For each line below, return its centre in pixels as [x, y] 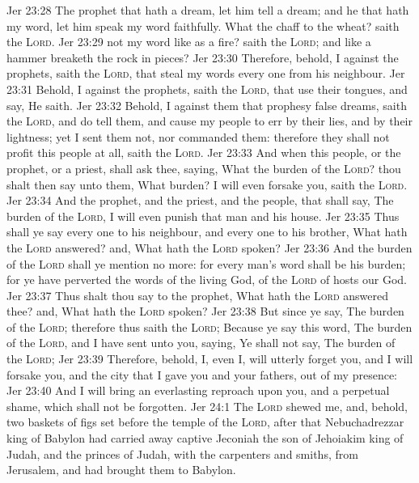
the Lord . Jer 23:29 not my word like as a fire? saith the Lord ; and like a [189, 42]
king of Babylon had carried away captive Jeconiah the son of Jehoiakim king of [205, 438]
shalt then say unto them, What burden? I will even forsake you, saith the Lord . [207, 184]
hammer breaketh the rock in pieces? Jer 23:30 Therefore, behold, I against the [203, 57]
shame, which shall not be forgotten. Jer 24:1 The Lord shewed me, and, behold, [207, 406]
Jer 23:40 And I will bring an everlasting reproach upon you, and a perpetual [198, 390]
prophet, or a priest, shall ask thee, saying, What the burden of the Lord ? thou [204, 168]
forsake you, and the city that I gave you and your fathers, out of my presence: [202, 374]
